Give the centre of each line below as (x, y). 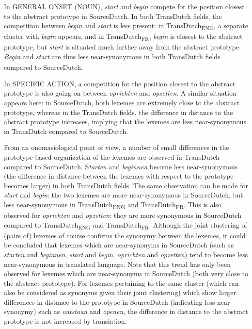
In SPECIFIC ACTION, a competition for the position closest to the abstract (120, 83)
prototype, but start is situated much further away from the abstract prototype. (123, 47)
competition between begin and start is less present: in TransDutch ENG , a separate (126, 26)
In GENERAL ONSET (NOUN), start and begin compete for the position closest (124, 6)
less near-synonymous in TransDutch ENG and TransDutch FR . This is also (113, 205)
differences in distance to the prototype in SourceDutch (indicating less (110, 302)
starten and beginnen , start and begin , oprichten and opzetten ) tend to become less (126, 254)
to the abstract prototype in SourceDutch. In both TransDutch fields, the (113, 16)
